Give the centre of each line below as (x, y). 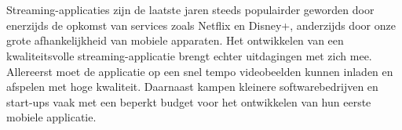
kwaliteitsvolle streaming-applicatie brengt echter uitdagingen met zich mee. (189, 55)
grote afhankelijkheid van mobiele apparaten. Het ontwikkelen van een (175, 40)
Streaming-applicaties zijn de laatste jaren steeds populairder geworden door (190, 10)
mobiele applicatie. (51, 117)
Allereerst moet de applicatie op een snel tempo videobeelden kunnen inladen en (200, 71)
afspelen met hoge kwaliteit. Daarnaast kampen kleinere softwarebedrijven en (192, 87)
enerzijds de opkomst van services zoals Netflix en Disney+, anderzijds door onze (201, 25)
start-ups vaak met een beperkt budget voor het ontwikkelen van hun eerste (189, 101)
